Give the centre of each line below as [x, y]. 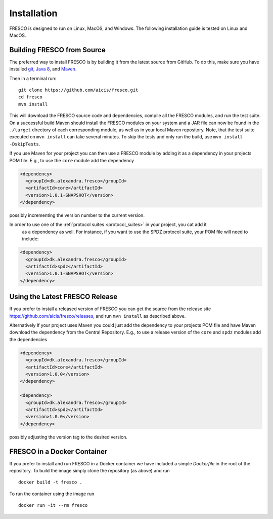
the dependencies [28, 339]
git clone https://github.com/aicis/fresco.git [78, 90]
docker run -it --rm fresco [53, 505]
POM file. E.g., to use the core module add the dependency [72, 160]
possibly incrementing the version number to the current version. [77, 215]
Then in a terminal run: [33, 78]
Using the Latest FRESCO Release [63, 297]
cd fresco [30, 97]
